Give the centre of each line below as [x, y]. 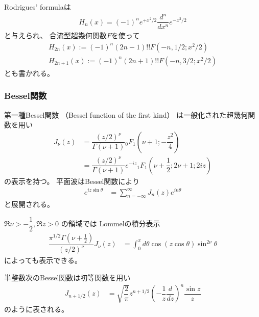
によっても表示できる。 [43, 260]
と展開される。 [29, 204]
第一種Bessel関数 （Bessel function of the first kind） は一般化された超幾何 [126, 114]
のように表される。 [36, 309]
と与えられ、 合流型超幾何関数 [55, 35]
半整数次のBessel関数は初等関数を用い [67, 278]
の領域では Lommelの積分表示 [111, 223]
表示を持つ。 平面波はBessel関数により [75, 181]
